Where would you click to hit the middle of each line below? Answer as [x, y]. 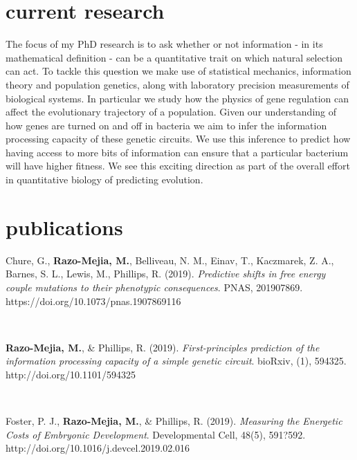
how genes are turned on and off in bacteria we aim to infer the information [166, 125]
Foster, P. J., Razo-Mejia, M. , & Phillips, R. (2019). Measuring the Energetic [174, 421]
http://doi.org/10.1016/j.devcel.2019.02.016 [98, 448]
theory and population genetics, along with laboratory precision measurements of [177, 84]
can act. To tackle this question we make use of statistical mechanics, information [178, 71]
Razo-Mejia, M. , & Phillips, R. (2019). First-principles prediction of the [163, 347]
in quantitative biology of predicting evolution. [104, 180]
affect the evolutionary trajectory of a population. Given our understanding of [171, 112]
